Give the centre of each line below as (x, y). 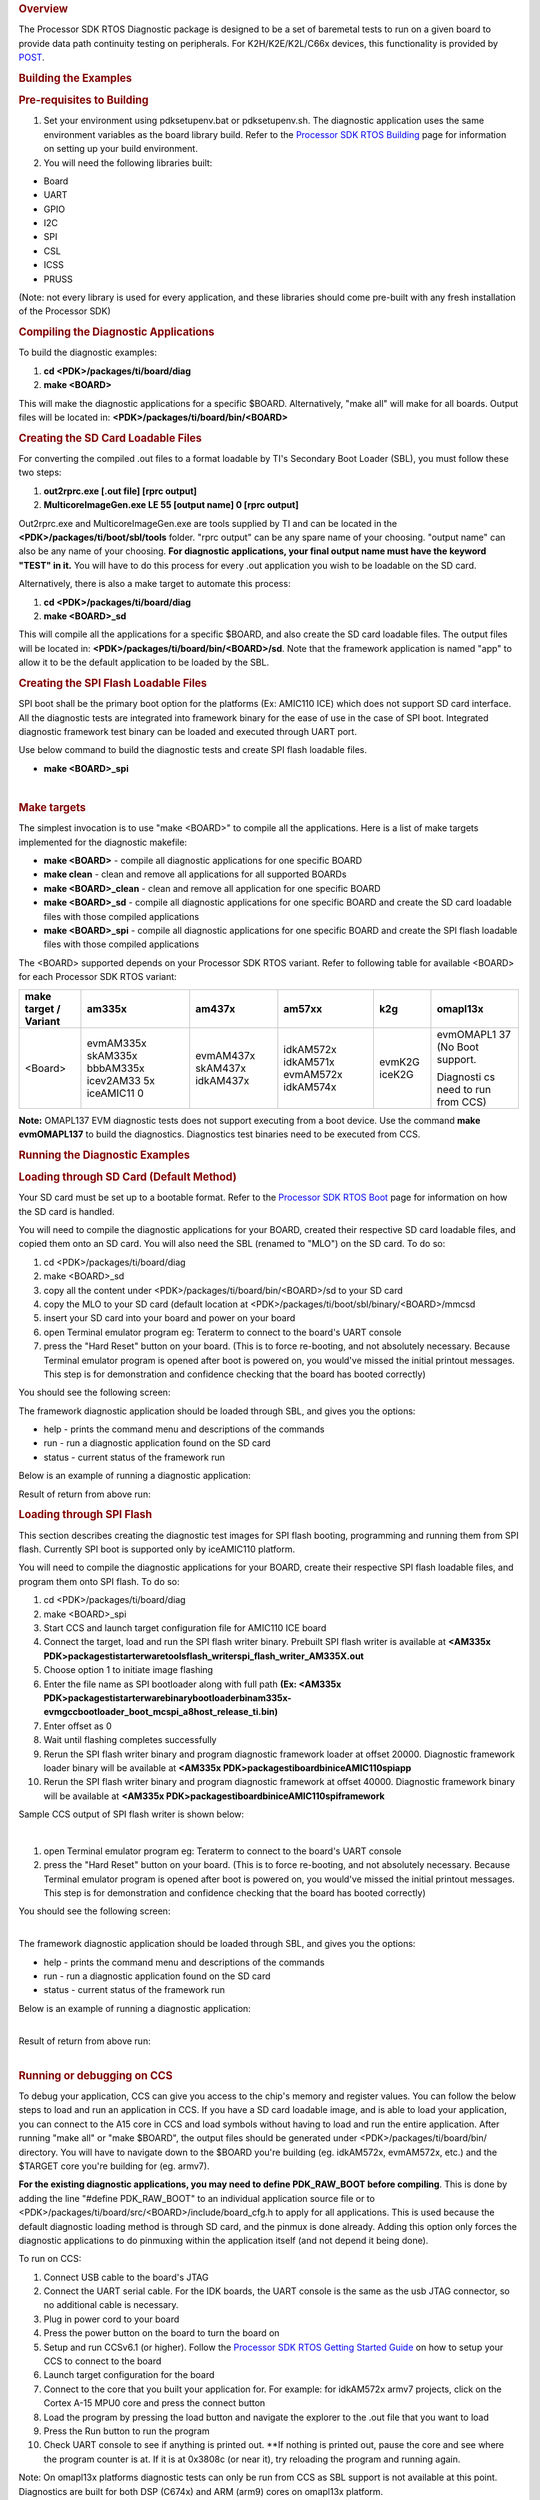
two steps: (40, 472)
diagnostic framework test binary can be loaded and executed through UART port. (187, 731)
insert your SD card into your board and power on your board (169, 1318)
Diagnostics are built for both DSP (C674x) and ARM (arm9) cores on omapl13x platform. (201, 2491)
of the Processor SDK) (64, 311)
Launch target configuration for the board (129, 2375)
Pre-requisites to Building (83, 100)
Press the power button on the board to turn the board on (161, 2333)
